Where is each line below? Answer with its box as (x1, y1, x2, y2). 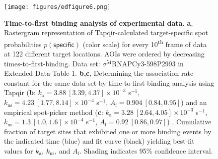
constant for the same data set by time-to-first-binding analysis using (4, 77, 215, 88)
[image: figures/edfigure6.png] (4, 3, 111, 10)
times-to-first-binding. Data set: (4, 58, 100, 68)
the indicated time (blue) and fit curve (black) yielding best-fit (4, 136, 195, 146)
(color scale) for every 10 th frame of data (82, 37, 207, 49)
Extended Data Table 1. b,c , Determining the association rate (4, 68, 194, 78)
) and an (181, 97, 207, 107)
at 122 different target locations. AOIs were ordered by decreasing (4, 49, 205, 59)
